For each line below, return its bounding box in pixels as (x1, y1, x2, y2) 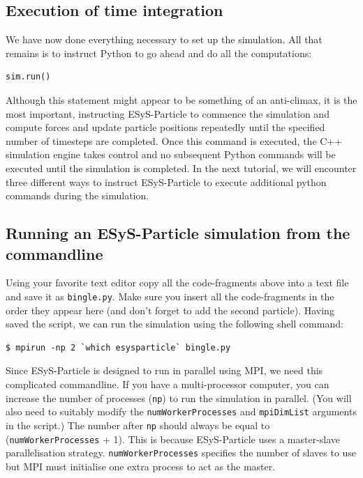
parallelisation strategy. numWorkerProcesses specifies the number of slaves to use (6, 445, 357, 460)
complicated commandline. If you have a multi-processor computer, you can (6, 376, 329, 391)
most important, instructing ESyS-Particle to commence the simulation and (6, 106, 329, 121)
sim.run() (6, 72, 51, 82)
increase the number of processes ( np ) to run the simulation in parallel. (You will (6, 390, 352, 405)
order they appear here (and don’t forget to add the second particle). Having (6, 302, 334, 317)
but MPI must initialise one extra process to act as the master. (6, 458, 276, 473)
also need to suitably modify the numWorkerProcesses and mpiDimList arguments (6, 404, 357, 419)
